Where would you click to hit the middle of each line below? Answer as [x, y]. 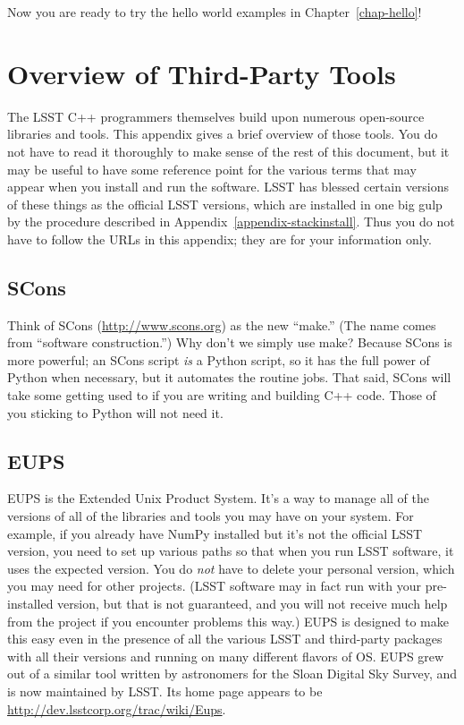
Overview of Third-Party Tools [202, 73]
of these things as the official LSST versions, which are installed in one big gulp [225, 204]
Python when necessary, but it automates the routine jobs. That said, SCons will [229, 377]
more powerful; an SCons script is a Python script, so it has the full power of [219, 359]
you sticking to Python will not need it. [115, 412]
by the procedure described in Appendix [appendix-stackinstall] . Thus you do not [231, 222]
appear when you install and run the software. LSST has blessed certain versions [228, 187]
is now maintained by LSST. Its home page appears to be [165, 691]
